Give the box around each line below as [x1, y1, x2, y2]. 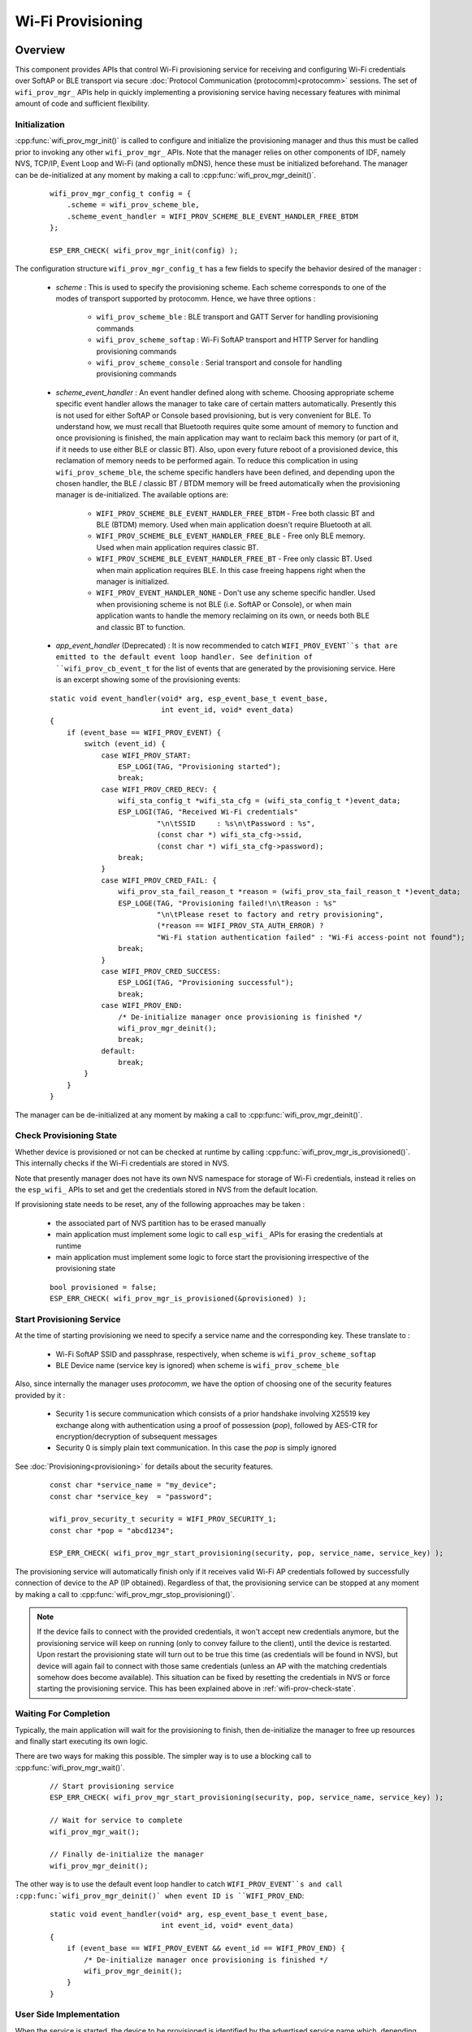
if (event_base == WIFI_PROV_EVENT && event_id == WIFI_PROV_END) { [66, 1943, 345, 1953]
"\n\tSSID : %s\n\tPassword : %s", [156, 818, 316, 828]
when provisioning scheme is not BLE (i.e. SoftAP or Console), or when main [96, 599, 353, 609]
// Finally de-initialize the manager [50, 1850, 205, 1859]
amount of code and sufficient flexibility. [15, 98, 150, 109]
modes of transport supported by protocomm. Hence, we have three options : [55, 293, 316, 304]
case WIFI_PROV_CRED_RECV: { [101, 784, 217, 794]
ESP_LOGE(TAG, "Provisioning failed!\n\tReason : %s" [118, 898, 337, 908]
